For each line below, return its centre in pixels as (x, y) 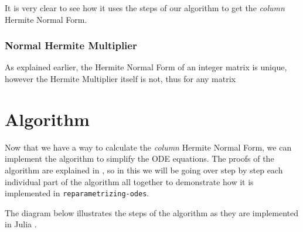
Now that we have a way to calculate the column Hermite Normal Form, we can (148, 147)
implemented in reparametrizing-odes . (77, 193)
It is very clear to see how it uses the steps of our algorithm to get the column (145, 8)
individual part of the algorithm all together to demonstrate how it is (129, 181)
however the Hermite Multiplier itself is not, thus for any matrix (120, 79)
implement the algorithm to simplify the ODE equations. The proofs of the (139, 158)
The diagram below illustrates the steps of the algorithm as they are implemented (152, 212)
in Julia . (21, 224)
